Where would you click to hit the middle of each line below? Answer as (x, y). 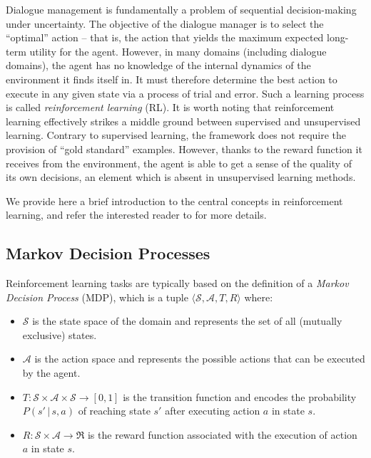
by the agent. (51, 373)
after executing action (213, 411)
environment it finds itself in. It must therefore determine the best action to (172, 79)
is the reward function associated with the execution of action (222, 434)
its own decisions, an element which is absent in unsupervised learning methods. (181, 177)
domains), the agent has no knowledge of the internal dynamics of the (158, 65)
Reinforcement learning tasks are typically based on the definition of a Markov (177, 283)
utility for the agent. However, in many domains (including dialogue (178, 51)
